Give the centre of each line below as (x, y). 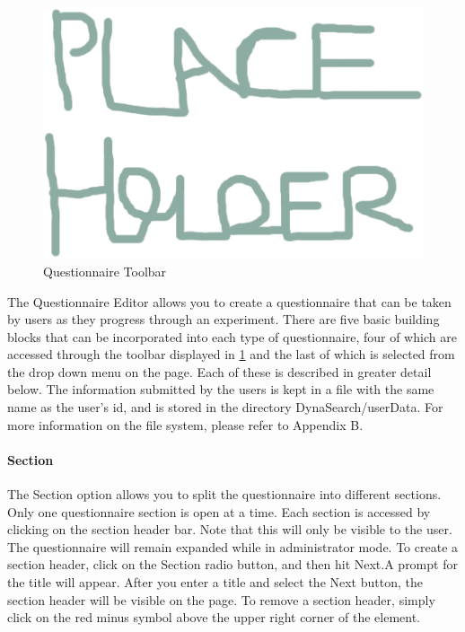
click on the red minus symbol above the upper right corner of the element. (214, 617)
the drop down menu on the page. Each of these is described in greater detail (219, 371)
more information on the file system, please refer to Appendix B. (185, 424)
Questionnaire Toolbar (105, 271)
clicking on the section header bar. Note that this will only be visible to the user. (230, 529)
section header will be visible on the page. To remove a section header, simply (221, 599)
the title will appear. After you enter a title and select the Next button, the (215, 582)
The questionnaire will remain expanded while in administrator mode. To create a (233, 546)
